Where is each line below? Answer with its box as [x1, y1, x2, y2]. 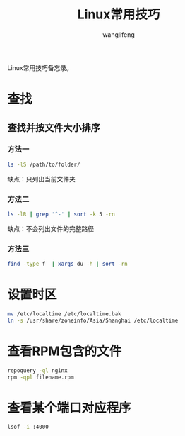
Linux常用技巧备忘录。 [7, 63, 73, 72]
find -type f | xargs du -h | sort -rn [7, 260, 129, 268]
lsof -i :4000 [7, 423, 49, 431]
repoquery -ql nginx [7, 367, 68, 374]
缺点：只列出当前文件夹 [7, 174, 76, 183]
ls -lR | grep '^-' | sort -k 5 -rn [7, 211, 115, 218]
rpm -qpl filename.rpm [7, 374, 74, 381]
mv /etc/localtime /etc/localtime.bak [7, 310, 121, 318]
